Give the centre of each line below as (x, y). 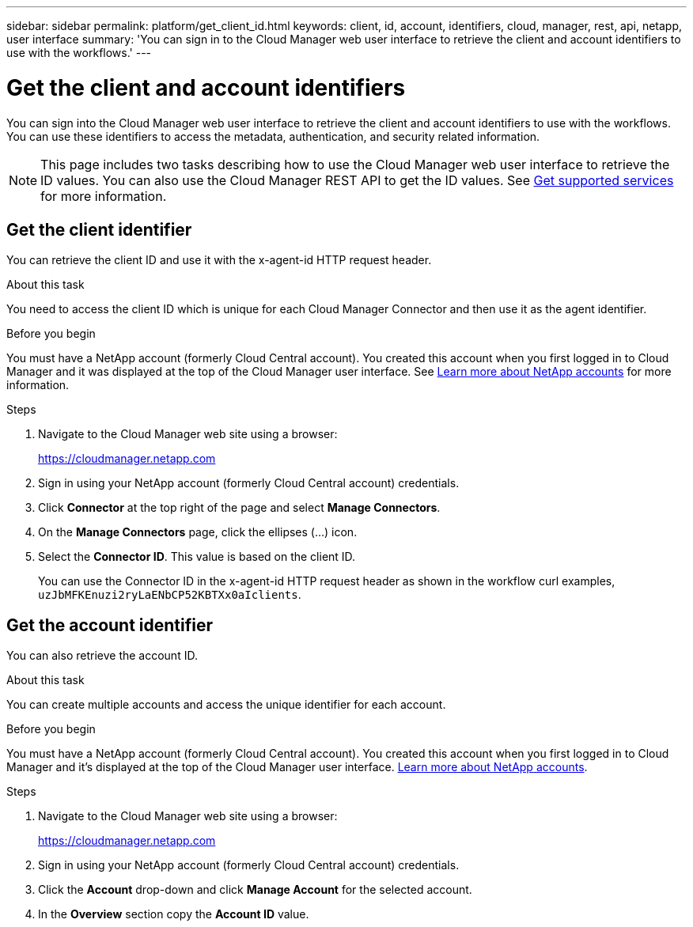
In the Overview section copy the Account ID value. (174, 914)
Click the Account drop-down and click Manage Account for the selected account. (255, 890)
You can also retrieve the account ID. (102, 656)
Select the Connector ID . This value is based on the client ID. (197, 557)
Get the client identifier (99, 229)
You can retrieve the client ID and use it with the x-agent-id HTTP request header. (219, 260)
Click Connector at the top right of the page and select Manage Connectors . (239, 508)
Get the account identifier (110, 625)
